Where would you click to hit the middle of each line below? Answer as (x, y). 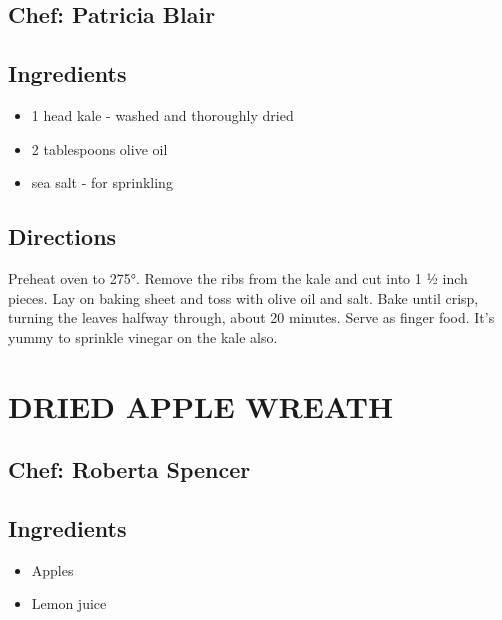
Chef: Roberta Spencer (129, 469)
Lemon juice (69, 603)
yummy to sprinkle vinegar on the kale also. (143, 336)
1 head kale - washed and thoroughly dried (162, 114)
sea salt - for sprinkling (102, 182)
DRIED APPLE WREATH (201, 405)
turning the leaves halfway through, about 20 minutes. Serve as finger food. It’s (251, 317)
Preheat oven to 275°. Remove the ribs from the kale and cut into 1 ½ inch (238, 277)
